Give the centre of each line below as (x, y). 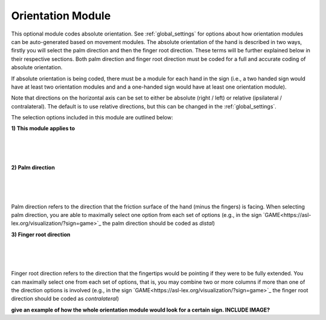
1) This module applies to (43, 128)
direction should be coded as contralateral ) (65, 299)
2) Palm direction (33, 168)
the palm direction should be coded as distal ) (159, 224)
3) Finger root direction (41, 234)
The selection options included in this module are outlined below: (92, 118)
